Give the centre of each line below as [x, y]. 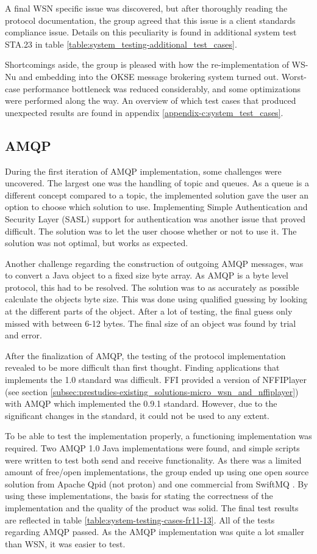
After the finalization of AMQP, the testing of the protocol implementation [145, 355]
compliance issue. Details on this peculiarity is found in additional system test [151, 32]
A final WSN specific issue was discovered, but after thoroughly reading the [146, 8]
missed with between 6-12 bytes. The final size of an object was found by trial [151, 323]
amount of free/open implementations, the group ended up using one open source [157, 472]
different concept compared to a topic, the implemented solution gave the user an [157, 195]
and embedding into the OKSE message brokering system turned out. [149, 76]
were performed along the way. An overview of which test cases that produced [151, 100]
